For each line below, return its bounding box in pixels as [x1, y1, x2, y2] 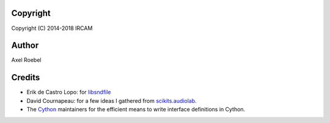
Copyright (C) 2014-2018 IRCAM [11, 24, 93, 32]
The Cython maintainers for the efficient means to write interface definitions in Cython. [26, 106, 246, 113]
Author [11, 40, 39, 51]
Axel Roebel [11, 56, 42, 64]
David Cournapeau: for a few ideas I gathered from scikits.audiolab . [26, 97, 197, 104]
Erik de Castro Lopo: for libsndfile [26, 89, 111, 96]
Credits [11, 72, 40, 83]
